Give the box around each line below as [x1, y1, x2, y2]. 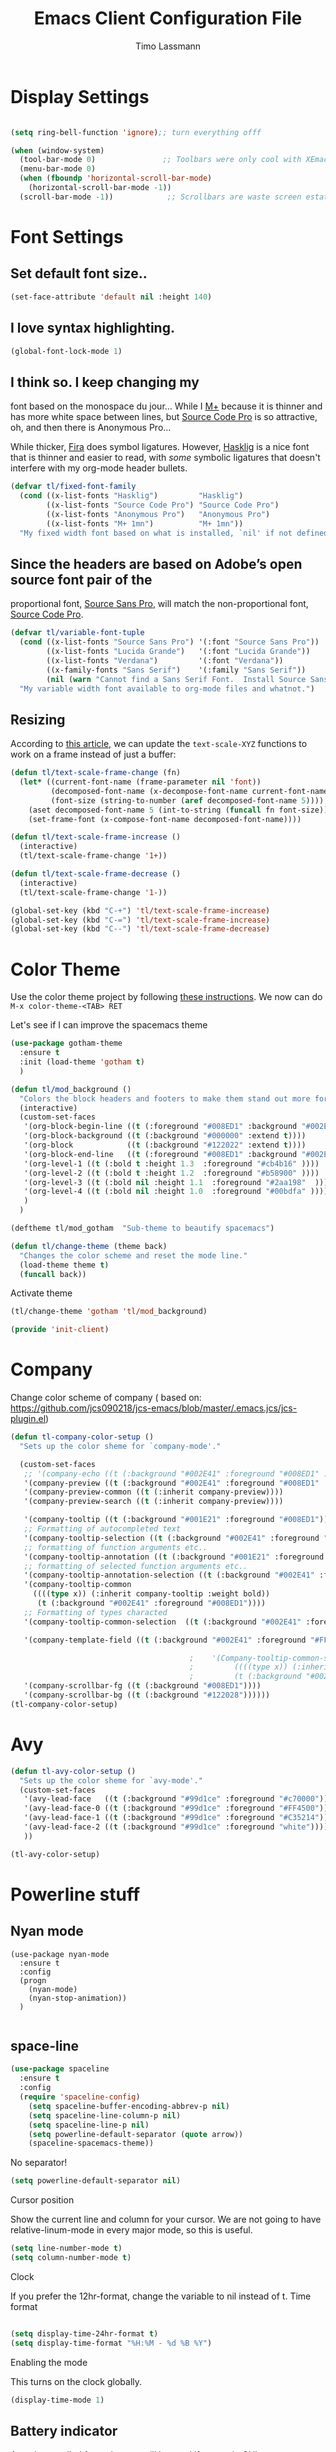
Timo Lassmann [134, 40, 202, 52]
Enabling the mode [10, 2356, 88, 2368]
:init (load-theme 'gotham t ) [19, 1057, 145, 1067]
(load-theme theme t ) [19, 1260, 110, 1270]
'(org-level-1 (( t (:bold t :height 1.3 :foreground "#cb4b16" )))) [23, 1158, 320, 1169]
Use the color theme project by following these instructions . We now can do [10, 991, 323, 1003]
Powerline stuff [10, 1883, 141, 1906]
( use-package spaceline [10, 2064, 110, 2074]
